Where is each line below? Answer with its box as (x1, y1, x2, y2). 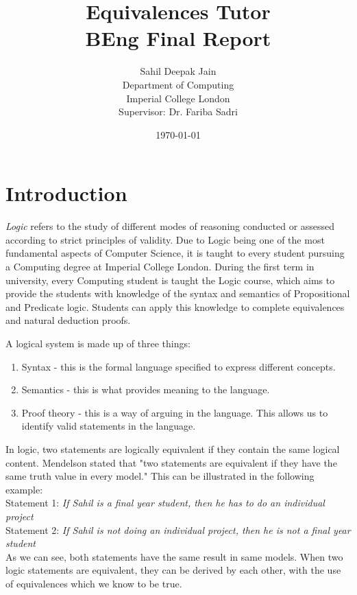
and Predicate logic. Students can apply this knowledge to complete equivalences (5, 299, 345, 314)
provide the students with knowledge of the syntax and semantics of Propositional (5, 286, 350, 301)
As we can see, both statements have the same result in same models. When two (5, 549, 343, 563)
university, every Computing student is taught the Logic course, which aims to (5, 272, 335, 287)
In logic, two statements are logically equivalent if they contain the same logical (5, 441, 340, 456)
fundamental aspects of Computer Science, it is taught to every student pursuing (5, 246, 345, 260)
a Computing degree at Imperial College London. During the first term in (5, 259, 315, 273)
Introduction (5, 179, 127, 207)
